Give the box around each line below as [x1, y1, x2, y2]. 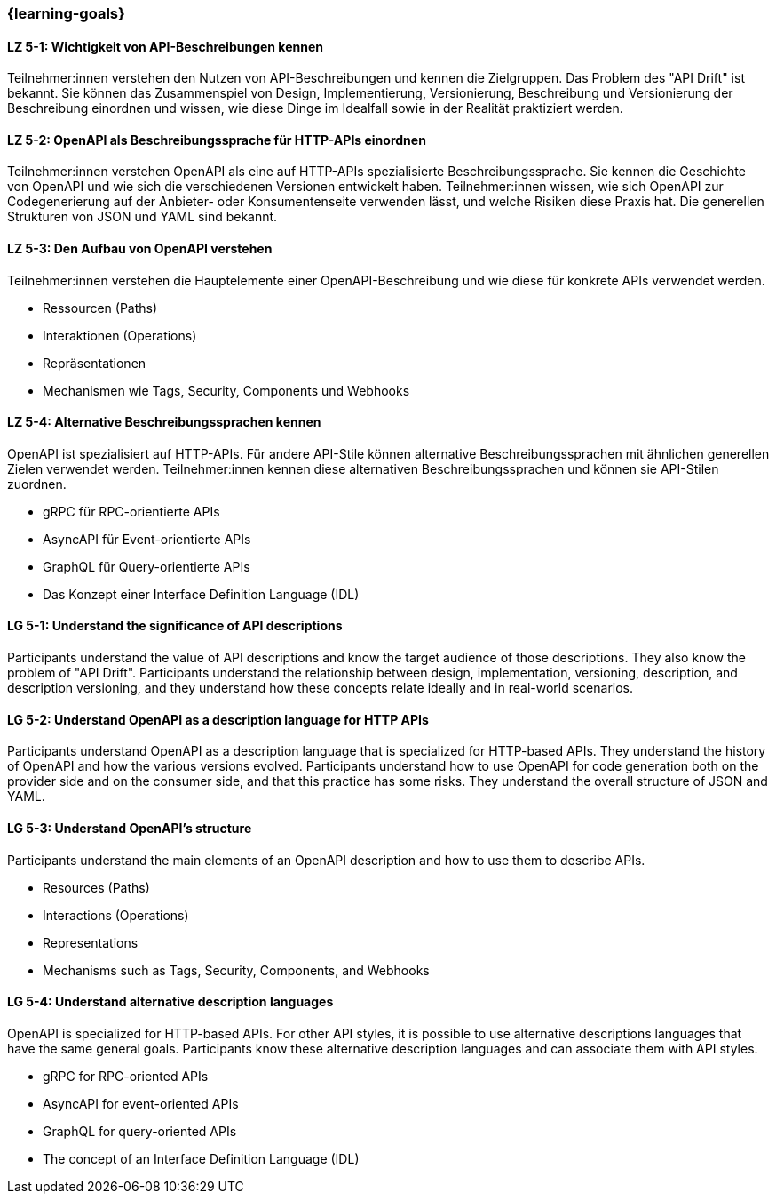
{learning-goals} [7, 4, 125, 22]
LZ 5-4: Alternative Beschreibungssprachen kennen [7, 414, 321, 430]
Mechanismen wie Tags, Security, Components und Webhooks [43, 382, 410, 398]
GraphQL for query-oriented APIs [43, 1123, 237, 1139]
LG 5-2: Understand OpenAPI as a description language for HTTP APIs [7, 711, 429, 727]
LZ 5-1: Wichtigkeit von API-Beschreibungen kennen [7, 38, 323, 54]
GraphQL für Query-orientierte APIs [43, 558, 250, 574]
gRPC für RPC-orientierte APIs [43, 503, 220, 519]
